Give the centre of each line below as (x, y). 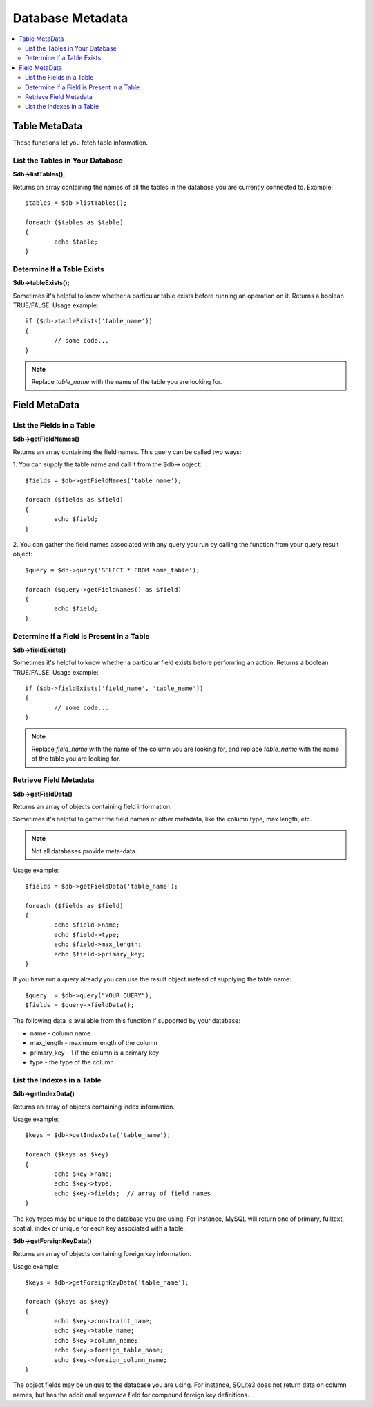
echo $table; (76, 242)
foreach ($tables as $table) (74, 222)
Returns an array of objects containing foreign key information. (102, 1253)
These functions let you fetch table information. (80, 143)
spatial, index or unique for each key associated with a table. (99, 1228)
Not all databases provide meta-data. (84, 851)
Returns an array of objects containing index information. (94, 1107)
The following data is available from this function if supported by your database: (127, 1020)
